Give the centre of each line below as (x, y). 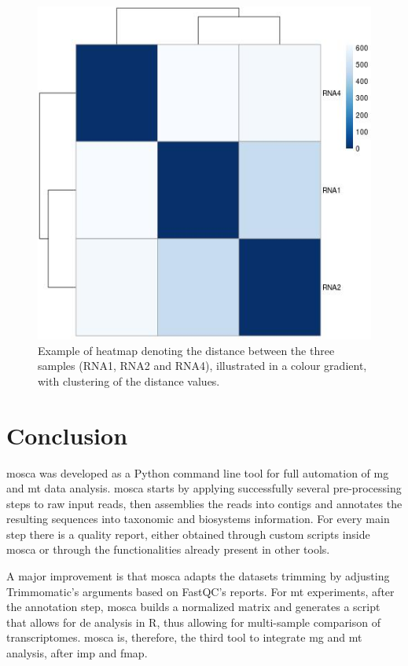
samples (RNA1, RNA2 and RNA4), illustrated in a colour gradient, (202, 366)
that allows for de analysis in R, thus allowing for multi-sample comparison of (194, 622)
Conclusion (67, 435)
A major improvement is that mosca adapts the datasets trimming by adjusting (198, 576)
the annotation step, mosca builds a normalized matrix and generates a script (193, 607)
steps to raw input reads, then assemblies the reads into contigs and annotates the (204, 503)
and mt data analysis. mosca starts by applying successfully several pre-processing (204, 488)
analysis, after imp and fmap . (77, 653)
